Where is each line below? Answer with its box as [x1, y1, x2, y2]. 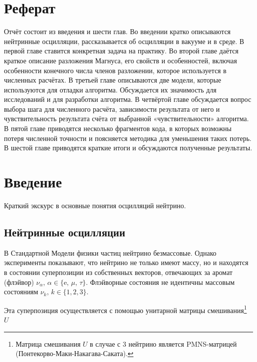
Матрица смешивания [15, 338, 81, 349]
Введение [4, 172, 62, 192]
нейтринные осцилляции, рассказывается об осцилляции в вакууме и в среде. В [4, 36, 244, 46]
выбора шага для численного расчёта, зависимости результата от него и [4, 103, 220, 114]
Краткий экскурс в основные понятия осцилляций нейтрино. [4, 200, 186, 210]
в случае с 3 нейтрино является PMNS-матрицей [89, 338, 237, 349]
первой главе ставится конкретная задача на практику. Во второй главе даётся [4, 45, 239, 56]
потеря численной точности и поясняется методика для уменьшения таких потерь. [4, 133, 252, 143]
